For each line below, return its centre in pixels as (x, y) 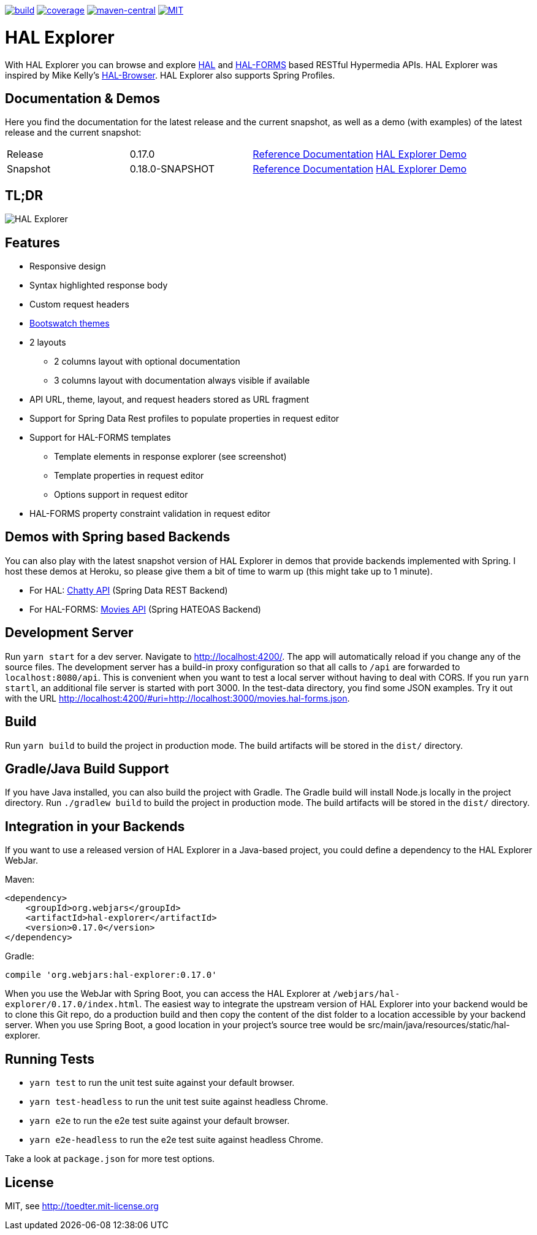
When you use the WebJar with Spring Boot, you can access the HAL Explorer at (168, 994)
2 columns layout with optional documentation (147, 362)
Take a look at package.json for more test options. (110, 1159)
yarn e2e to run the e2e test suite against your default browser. (160, 1121)
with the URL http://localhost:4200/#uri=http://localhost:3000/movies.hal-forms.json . (177, 698)
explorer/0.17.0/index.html (72, 1005)
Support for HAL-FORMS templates (100, 438)
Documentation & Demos (83, 98)
